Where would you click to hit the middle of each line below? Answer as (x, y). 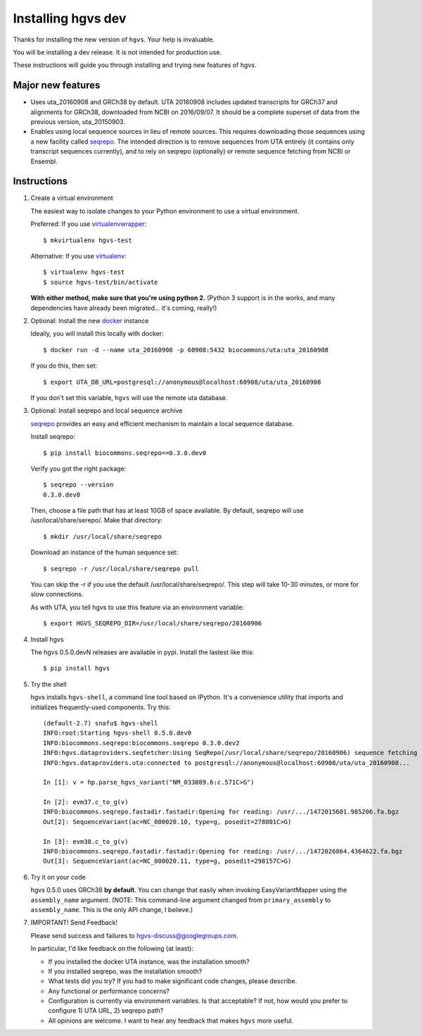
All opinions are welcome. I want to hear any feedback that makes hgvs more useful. (171, 1021)
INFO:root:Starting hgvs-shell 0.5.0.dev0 (117, 733)
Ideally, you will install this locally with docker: (97, 334)
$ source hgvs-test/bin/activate (101, 282)
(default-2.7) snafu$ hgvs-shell (101, 723)
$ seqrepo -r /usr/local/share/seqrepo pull (121, 568)
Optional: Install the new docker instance (90, 321)
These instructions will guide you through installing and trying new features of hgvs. (135, 65)
